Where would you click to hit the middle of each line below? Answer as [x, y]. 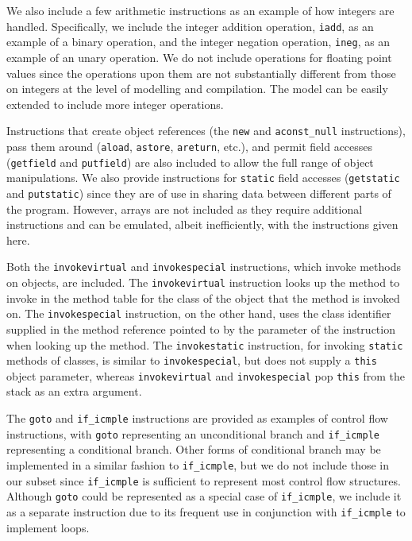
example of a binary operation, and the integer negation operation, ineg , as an [198, 42]
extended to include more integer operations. [115, 104]
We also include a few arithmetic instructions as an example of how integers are [200, 10]
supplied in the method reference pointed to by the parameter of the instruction [201, 328]
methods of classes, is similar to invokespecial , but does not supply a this [192, 360]
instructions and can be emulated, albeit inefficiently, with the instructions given [202, 224]
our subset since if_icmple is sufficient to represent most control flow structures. [204, 480]
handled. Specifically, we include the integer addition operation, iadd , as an [190, 26]
